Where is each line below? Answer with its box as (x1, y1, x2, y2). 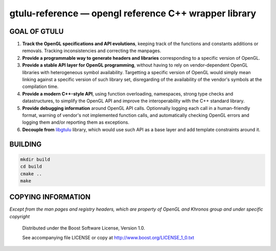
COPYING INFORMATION (9, 193, 90, 201)
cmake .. (20, 171, 42, 176)
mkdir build (20, 156, 51, 162)
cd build (20, 164, 42, 170)
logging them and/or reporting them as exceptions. (22, 119, 130, 125)
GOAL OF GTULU (9, 27, 64, 36)
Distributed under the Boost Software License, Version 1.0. (22, 225, 145, 231)
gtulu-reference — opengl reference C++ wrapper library (9, 8, 257, 19)
